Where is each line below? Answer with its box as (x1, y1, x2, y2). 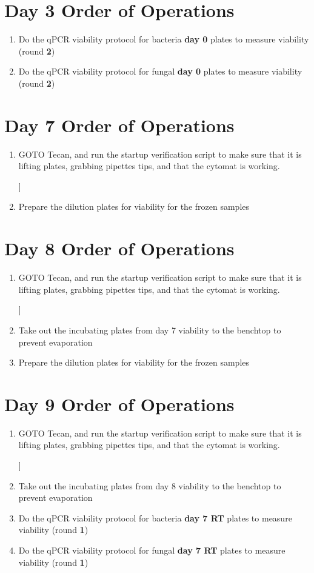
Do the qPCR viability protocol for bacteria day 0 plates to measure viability (18, 33, 309, 45)
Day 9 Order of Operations (4, 391, 235, 416)
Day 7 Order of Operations (4, 112, 235, 137)
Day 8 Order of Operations (4, 236, 235, 261)
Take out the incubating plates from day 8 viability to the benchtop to (18, 479, 281, 492)
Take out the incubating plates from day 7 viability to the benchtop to (18, 323, 281, 336)
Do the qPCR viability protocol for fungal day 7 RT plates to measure (18, 543, 286, 556)
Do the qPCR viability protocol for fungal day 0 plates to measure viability (18, 65, 302, 78)
